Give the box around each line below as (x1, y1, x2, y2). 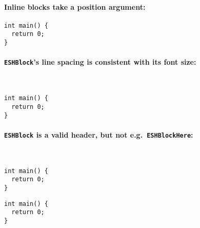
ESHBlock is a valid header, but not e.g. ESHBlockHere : (4, 129, 193, 140)
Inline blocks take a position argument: (4, 1, 146, 12)
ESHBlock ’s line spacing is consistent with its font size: (4, 56, 196, 67)
